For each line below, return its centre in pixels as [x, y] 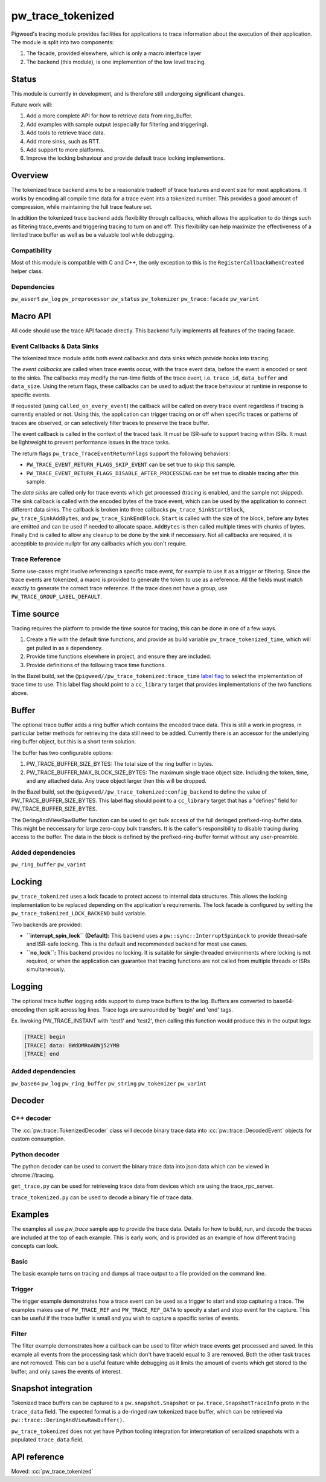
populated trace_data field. [47, 1440]
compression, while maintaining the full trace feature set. [82, 207]
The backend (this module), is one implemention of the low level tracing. [116, 62]
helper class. [27, 271]
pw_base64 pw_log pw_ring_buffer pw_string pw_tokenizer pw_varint [109, 1083]
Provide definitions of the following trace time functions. [96, 665]
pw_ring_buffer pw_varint [49, 865]
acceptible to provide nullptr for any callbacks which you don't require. [99, 543]
